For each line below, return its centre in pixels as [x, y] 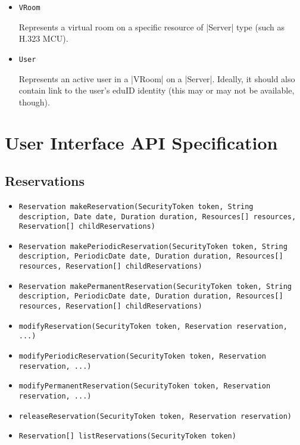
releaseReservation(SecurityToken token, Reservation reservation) [155, 416]
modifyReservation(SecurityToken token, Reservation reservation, [153, 326]
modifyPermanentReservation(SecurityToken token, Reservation [145, 386]
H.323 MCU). [43, 38]
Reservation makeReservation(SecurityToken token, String [136, 206]
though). [34, 102]
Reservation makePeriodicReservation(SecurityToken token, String [153, 246]
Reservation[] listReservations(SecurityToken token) [127, 436]
